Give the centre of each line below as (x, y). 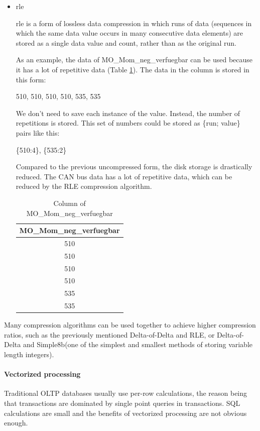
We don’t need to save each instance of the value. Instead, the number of (128, 113)
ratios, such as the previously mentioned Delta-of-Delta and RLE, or (109, 334)
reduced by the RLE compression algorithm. (84, 186)
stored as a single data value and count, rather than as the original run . (126, 42)
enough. (16, 423)
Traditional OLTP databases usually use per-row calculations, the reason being (126, 393)
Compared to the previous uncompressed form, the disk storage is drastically (134, 167)
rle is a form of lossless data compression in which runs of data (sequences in (134, 23)
